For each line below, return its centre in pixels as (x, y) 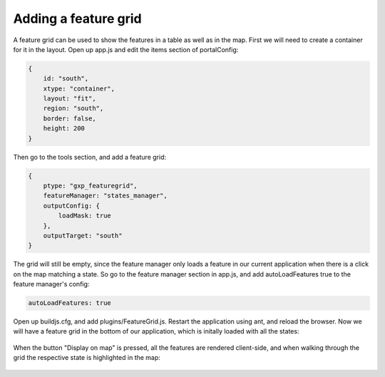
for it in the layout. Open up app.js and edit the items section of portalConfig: (126, 49)
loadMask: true (85, 216)
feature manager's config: (51, 284)
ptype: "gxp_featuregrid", (91, 186)
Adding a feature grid (77, 19)
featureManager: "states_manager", (105, 196)
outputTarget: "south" (83, 236)
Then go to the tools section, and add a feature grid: (90, 157)
